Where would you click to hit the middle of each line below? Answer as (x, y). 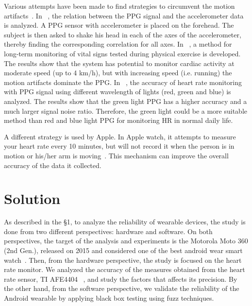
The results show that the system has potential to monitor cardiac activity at (119, 63)
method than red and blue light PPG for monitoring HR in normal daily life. (118, 120)
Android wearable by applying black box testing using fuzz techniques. (109, 297)
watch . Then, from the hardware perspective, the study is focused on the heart (123, 260)
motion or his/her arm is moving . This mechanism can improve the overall (116, 155)
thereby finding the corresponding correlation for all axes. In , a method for (118, 44)
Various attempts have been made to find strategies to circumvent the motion (119, 6)
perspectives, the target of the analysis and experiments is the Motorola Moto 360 (126, 241)
